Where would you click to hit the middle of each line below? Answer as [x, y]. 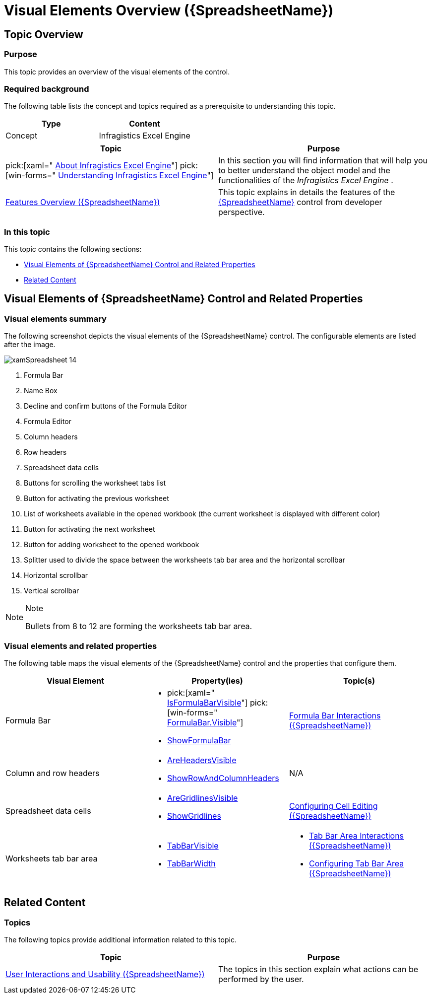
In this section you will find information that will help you [323, 161]
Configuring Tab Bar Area [356, 864]
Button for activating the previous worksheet [96, 499]
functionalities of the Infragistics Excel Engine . [306, 180]
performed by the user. [261, 979]
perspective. [242, 212]
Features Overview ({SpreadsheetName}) [83, 202]
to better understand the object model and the [304, 171]
